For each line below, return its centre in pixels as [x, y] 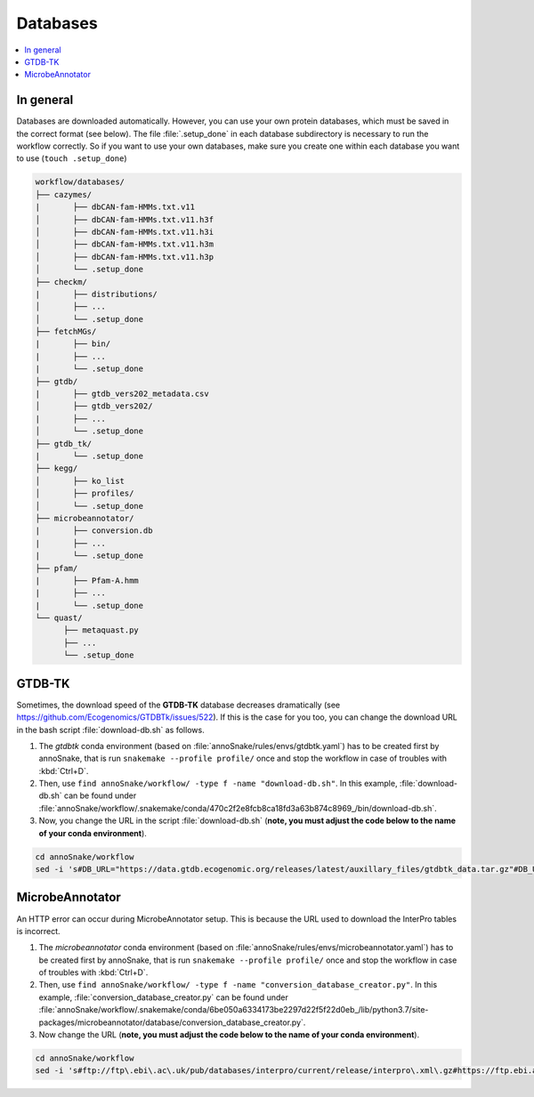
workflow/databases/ [80, 182]
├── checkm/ [61, 282]
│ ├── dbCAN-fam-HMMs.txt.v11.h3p [124, 257]
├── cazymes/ [64, 194]
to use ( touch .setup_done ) [72, 158]
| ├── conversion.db [94, 531]
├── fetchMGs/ [66, 332]
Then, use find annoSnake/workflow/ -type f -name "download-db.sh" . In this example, [218, 784]
